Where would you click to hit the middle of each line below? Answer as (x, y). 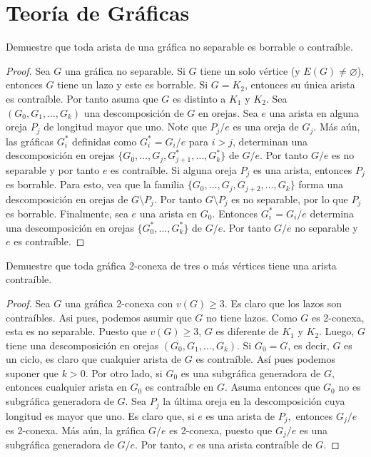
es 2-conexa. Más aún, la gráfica (76, 430)
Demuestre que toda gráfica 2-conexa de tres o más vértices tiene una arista (171, 265)
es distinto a (199, 98)
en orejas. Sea (228, 112)
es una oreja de (266, 127)
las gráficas (30, 141)
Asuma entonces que (275, 387)
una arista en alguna (314, 112)
